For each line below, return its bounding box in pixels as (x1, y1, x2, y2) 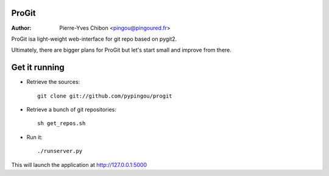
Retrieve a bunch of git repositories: (26, 106, 117, 113)
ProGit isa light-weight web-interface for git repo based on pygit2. (11, 35, 177, 42)
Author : (11, 24, 32, 32)
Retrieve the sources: (26, 78, 80, 86)
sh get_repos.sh (37, 120, 86, 127)
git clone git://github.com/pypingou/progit (37, 92, 173, 100)
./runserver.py (37, 147, 83, 155)
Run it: (26, 134, 43, 141)
